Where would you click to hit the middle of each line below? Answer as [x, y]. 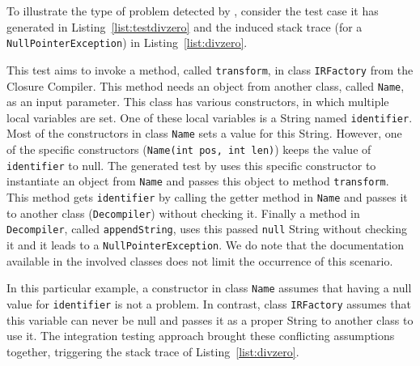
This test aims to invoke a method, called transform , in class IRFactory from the [210, 69]
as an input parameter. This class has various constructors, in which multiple [198, 102]
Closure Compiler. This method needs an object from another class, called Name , [206, 85]
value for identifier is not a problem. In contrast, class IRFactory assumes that [209, 303]
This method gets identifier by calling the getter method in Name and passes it [207, 197]
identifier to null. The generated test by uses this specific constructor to [191, 165]
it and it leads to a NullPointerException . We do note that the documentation [205, 245]
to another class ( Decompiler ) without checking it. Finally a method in [183, 213]
